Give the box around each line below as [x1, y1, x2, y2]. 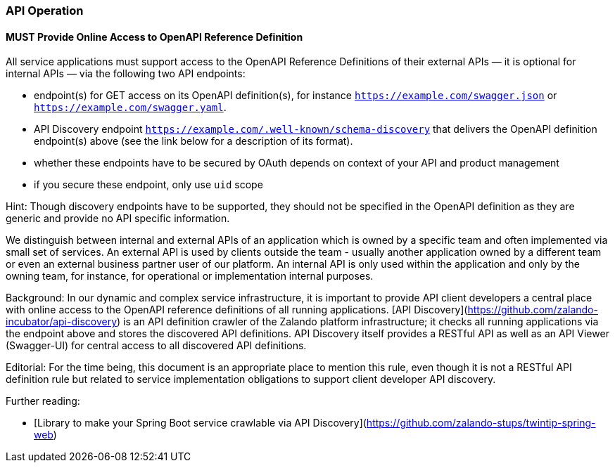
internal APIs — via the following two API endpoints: [6, 67, 246, 80]
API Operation [6, 4, 84, 18]
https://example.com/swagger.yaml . [34, 101, 227, 114]
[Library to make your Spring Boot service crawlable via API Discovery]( [34, 417, 367, 429]
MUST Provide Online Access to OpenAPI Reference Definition [6, 30, 303, 43]
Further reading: [6, 395, 80, 408]
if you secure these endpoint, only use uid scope [34, 178, 263, 191]
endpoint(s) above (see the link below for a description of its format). [34, 135, 353, 148]
